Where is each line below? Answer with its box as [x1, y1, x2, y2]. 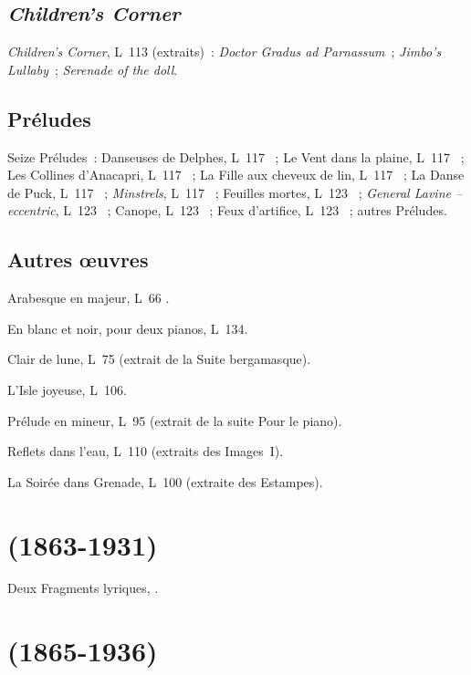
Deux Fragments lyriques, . [7, 578, 159, 597]
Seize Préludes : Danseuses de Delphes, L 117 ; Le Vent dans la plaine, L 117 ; [7, 147, 465, 166]
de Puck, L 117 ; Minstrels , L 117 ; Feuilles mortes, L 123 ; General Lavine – [7, 182, 463, 202]
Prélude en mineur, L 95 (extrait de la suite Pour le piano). [7, 410, 342, 430]
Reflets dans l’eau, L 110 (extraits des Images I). [7, 441, 284, 461]
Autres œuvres [7, 245, 149, 274]
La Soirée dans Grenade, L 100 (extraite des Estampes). [7, 472, 323, 491]
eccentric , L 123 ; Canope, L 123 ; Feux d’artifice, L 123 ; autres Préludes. [7, 201, 447, 220]
